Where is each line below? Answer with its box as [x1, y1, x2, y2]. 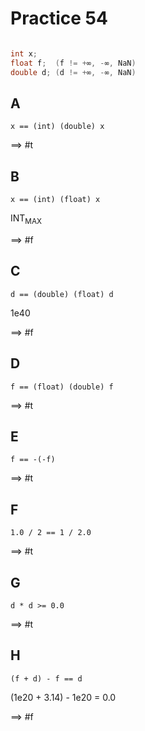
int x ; [10, 48, 38, 59]
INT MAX [10, 212, 42, 226]
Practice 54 [10, 7, 108, 30]
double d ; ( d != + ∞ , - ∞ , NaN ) [10, 67, 137, 77]
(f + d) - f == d [10, 673, 83, 684]
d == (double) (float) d [10, 289, 114, 299]
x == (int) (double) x [10, 122, 105, 132]
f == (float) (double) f [10, 382, 114, 392]
